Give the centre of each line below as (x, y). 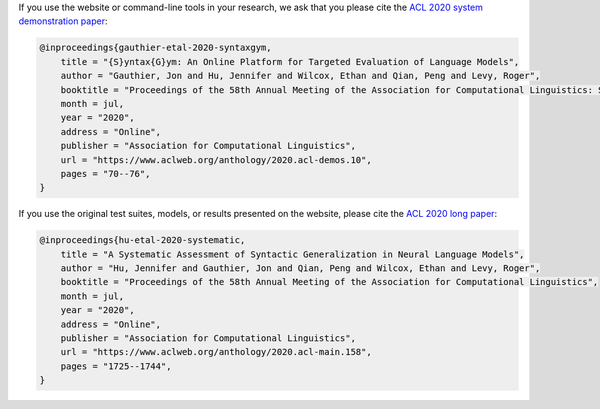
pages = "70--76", (105, 173)
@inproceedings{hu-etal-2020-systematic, (142, 240)
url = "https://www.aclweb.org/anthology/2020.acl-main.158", (216, 352)
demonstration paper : (63, 21)
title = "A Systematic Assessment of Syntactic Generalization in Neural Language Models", (292, 254)
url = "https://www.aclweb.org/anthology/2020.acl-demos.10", (216, 159)
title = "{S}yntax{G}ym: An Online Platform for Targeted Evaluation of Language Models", (290, 61)
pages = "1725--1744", (116, 366)
